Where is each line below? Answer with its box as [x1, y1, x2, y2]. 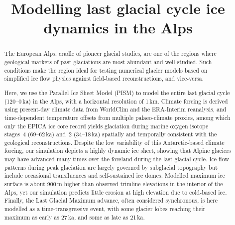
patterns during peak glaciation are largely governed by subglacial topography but [4, 163, 218, 171]
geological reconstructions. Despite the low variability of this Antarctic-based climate [4, 138, 225, 146]
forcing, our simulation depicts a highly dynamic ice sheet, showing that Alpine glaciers [4, 146, 231, 155]
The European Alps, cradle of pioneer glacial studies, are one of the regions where [4, 49, 217, 58]
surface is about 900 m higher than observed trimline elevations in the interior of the [4, 180, 223, 188]
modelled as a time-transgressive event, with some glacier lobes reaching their [4, 205, 206, 213]
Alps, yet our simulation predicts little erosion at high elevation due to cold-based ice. [4, 188, 227, 196]
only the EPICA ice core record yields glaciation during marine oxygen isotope [4, 121, 209, 130]
